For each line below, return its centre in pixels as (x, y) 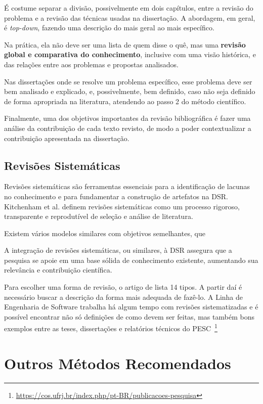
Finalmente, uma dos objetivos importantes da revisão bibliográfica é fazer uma (127, 118)
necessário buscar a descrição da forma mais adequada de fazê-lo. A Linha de (124, 297)
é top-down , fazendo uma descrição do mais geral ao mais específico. (109, 28)
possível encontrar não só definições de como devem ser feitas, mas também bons (129, 316)
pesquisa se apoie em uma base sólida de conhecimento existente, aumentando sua (131, 260)
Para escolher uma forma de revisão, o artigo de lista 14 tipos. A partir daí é (123, 287)
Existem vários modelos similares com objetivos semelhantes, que (105, 233)
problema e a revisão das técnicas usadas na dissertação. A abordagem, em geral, (130, 17)
